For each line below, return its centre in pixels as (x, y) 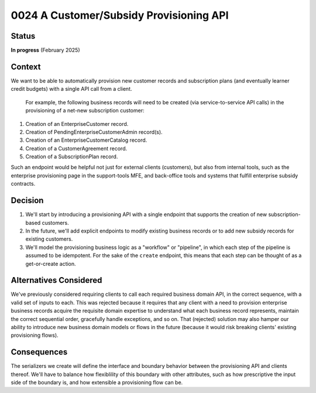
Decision (27, 201)
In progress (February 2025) (45, 50)
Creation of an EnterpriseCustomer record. (77, 124)
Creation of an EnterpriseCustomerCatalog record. (86, 140)
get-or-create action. (51, 264)
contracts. (23, 184)
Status (23, 36)
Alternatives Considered (56, 280)
